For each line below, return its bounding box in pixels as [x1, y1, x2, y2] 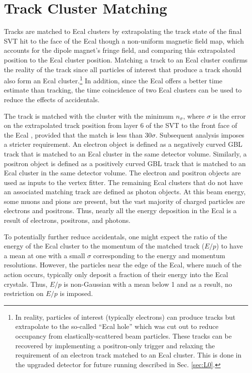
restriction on [4, 288, 44, 298]
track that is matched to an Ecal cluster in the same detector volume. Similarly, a [4, 148, 247, 158]
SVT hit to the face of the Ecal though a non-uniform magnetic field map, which [4, 35, 244, 46]
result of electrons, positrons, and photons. [4, 215, 131, 225]
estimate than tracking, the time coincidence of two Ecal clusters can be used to [4, 85, 242, 95]
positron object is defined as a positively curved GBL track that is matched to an [4, 158, 246, 168]
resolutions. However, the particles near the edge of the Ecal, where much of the [4, 260, 242, 270]
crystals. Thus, [4, 279, 47, 289]
